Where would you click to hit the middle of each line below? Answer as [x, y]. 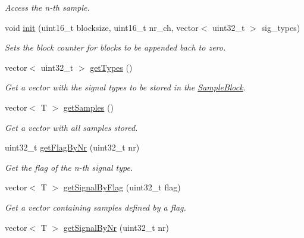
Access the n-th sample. [47, 7]
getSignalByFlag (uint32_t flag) [122, 187]
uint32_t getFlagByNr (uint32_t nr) [72, 147]
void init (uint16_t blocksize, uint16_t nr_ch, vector [102, 27]
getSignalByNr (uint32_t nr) [116, 227]
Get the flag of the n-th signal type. [69, 167]
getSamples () [88, 107]
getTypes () [111, 67]
